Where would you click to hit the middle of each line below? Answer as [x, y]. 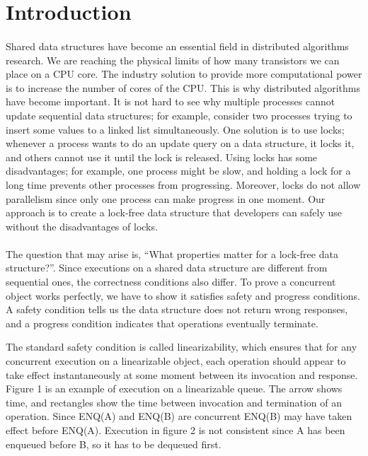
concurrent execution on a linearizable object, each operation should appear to [176, 361]
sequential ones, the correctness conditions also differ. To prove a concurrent [171, 282]
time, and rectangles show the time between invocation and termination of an [174, 402]
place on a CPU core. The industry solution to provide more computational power [184, 74]
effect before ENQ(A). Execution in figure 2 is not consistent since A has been [176, 430]
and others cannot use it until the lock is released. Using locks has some [162, 157]
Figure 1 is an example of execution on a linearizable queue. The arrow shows [174, 388]
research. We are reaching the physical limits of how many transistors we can [173, 60]
